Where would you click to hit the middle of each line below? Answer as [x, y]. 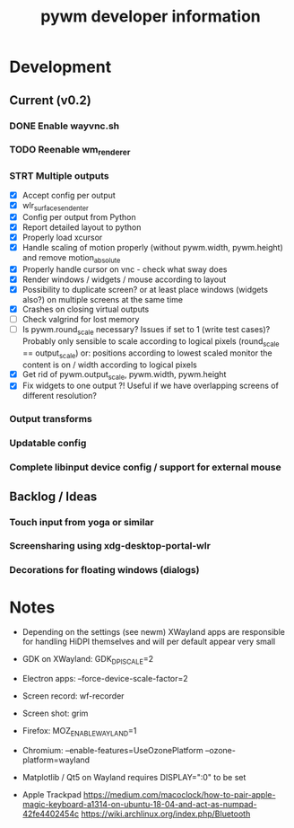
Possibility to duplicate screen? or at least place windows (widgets [145, 290]
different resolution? [59, 396]
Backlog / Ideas [53, 496]
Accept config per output [69, 195]
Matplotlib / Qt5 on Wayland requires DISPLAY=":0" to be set [134, 777]
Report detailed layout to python [82, 227]
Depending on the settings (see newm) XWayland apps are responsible [153, 632]
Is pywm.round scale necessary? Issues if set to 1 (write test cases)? [146, 330]
